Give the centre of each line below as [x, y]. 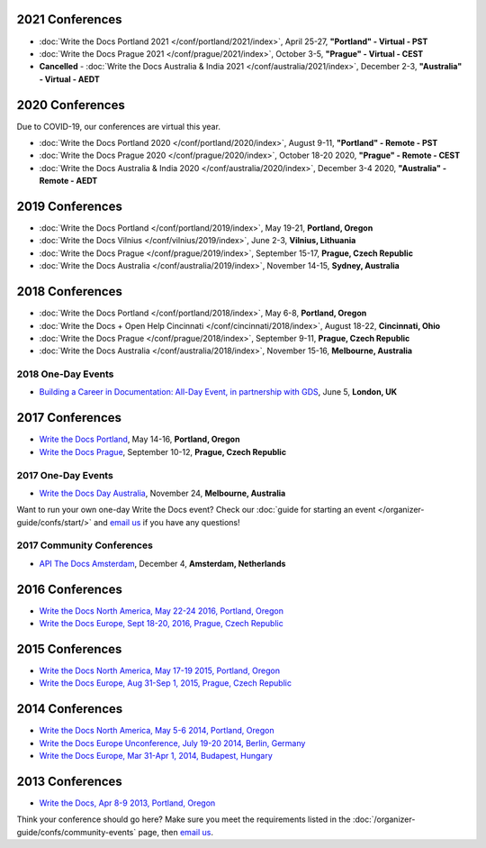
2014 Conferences [70, 709]
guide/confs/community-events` [76, 832]
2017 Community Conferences [85, 545]
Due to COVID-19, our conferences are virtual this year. [118, 126]
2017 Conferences [69, 418]
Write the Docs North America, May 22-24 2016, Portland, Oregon [161, 611]
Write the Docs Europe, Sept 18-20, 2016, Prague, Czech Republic [161, 624]
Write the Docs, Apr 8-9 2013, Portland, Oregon [127, 803]
